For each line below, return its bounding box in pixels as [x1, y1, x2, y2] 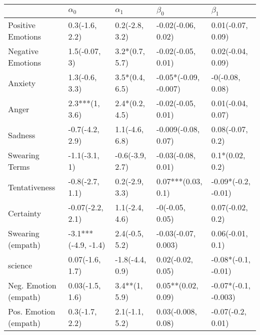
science [8, 259, 32, 271]
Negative [8, 45, 38, 57]
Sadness [8, 129, 35, 141]
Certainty [8, 207, 41, 219]
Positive [8, 19, 35, 31]
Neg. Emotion [8, 279, 56, 291]
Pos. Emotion [8, 305, 55, 317]
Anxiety [8, 77, 36, 89]
